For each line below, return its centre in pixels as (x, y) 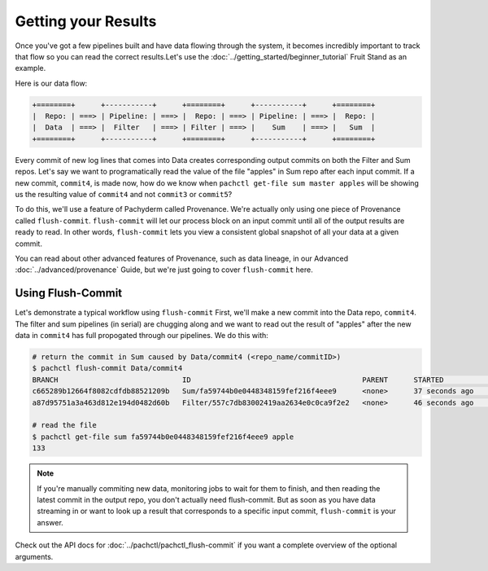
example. (30, 68)
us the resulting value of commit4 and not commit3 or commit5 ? (124, 195)
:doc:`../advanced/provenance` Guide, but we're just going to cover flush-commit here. (164, 270)
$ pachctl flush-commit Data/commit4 (107, 368)
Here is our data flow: (51, 83)
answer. (50, 522)
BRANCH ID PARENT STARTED (238, 380)
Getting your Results (86, 21)
